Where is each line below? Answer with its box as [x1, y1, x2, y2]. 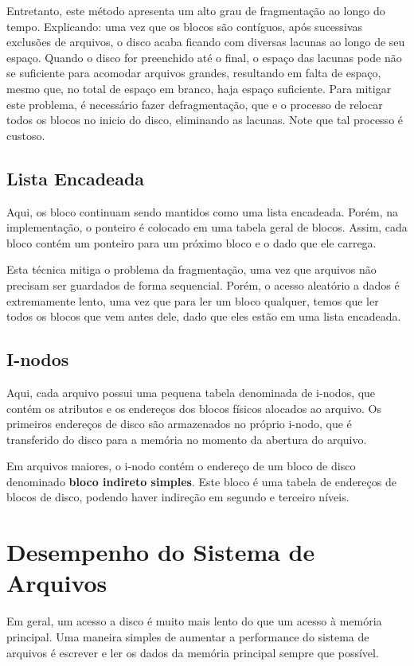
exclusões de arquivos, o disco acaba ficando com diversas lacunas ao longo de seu [6, 33, 405, 50]
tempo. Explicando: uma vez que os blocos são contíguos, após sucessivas [6, 18, 362, 34]
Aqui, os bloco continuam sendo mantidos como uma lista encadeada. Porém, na [6, 203, 399, 220]
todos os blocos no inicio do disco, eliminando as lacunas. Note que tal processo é [6, 111, 404, 128]
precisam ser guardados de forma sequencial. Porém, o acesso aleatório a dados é [6, 276, 400, 293]
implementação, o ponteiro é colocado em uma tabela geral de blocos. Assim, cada [6, 219, 408, 236]
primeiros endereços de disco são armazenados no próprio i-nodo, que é [6, 415, 352, 432]
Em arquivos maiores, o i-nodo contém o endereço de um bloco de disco [6, 458, 356, 474]
